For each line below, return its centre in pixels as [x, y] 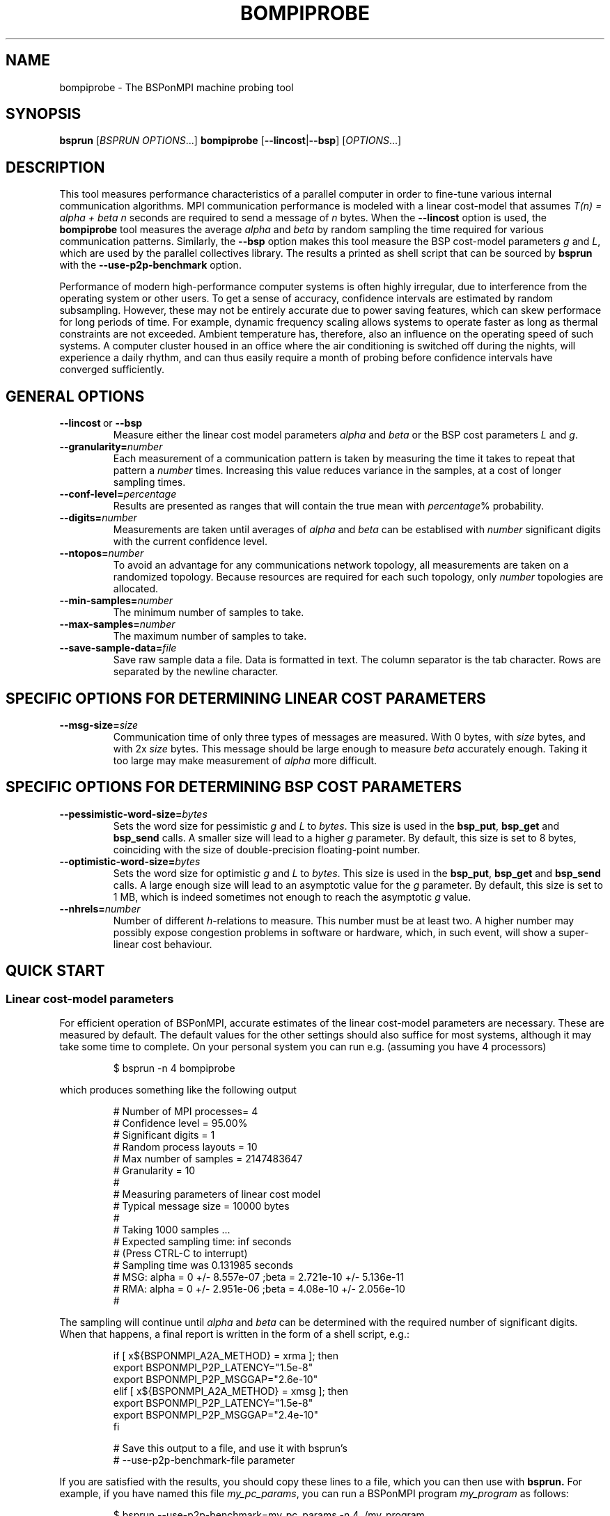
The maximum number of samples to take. [210, 636]
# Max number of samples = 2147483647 [208, 1159]
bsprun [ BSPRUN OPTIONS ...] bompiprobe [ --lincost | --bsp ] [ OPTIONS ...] [230, 141]
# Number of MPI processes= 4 [186, 1112]
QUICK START [55, 971]
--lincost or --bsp [101, 423]
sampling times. [149, 482]
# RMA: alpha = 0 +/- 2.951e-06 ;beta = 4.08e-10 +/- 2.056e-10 [259, 1289]
